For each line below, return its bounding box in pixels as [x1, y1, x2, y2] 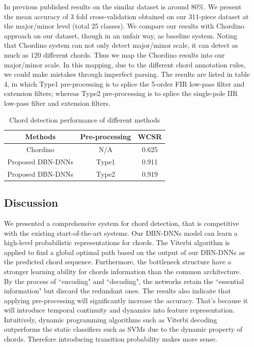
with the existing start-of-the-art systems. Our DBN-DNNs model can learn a [4, 227, 238, 238]
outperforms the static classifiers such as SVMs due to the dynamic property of [4, 324, 243, 334]
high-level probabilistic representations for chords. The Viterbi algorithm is [4, 237, 230, 248]
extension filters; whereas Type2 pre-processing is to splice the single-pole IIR [4, 88, 238, 98]
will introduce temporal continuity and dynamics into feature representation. [4, 305, 235, 315]
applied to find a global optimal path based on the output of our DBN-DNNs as [4, 247, 245, 257]
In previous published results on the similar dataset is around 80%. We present [4, 1, 242, 11]
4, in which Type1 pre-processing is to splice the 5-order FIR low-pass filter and [4, 78, 245, 89]
